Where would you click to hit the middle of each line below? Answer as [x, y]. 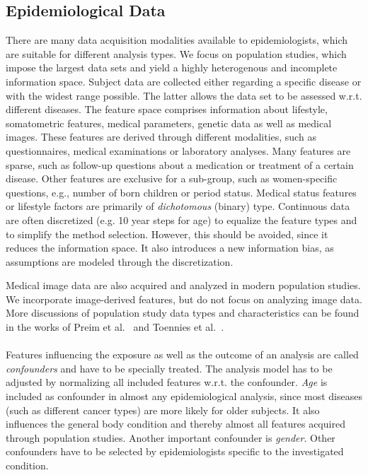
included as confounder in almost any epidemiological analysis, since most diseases [184, 396]
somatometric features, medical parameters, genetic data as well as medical [169, 123]
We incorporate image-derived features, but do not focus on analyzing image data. [184, 299]
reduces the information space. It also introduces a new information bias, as [170, 248]
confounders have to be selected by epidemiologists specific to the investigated [175, 451]
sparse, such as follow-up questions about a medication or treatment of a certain [180, 164]
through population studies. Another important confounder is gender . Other [171, 437]
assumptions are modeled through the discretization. [120, 261]
